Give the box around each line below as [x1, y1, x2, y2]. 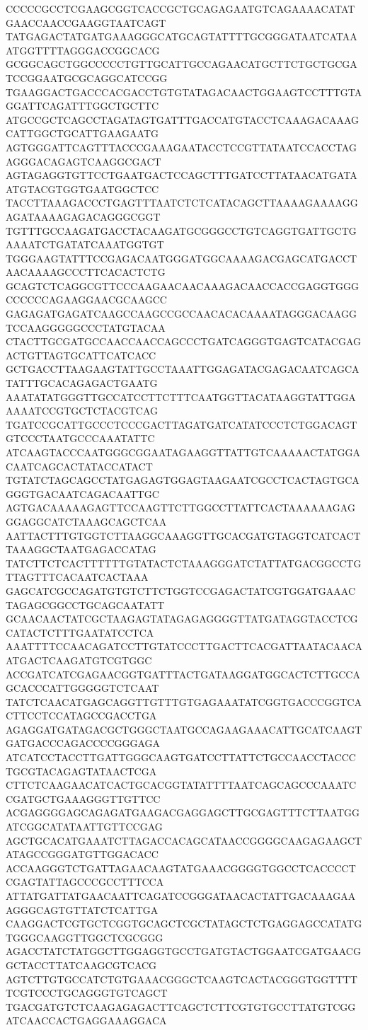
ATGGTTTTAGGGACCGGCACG [6, 42, 160, 57]
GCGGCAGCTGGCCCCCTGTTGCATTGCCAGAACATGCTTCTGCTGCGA [6, 57, 357, 71]
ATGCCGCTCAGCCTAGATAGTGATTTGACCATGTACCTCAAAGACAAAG [6, 112, 360, 127]
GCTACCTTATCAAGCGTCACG [6, 957, 157, 972]
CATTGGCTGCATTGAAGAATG [6, 126, 159, 141]
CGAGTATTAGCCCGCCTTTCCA [6, 874, 164, 889]
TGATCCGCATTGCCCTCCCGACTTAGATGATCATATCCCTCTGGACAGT [6, 417, 357, 432]
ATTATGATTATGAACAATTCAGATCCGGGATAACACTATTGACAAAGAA [6, 889, 356, 903]
